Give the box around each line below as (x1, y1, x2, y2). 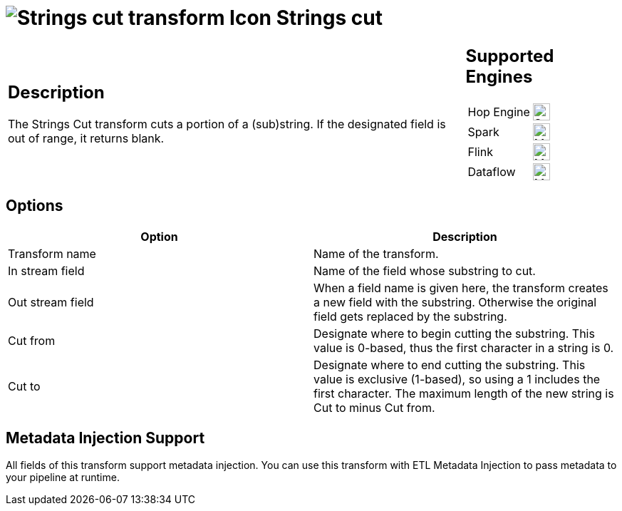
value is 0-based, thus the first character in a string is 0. (313, 340, 614, 355)
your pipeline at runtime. (6, 471, 120, 484)
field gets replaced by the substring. (313, 309, 507, 324)
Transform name (8, 246, 96, 261)
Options (6, 197, 63, 215)
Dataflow (467, 164, 516, 179)
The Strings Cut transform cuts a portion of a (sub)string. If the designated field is (8, 117, 446, 132)
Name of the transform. (313, 246, 439, 261)
